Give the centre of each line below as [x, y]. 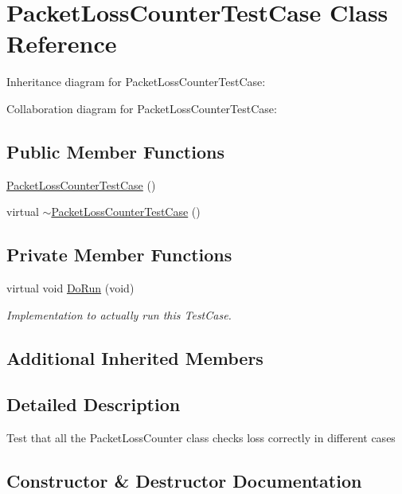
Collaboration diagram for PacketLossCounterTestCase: [142, 108]
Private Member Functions [119, 255]
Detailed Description [94, 404]
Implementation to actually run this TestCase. [119, 314]
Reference [62, 43]
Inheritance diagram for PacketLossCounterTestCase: [136, 82]
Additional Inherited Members [135, 357]
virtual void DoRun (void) [70, 288]
